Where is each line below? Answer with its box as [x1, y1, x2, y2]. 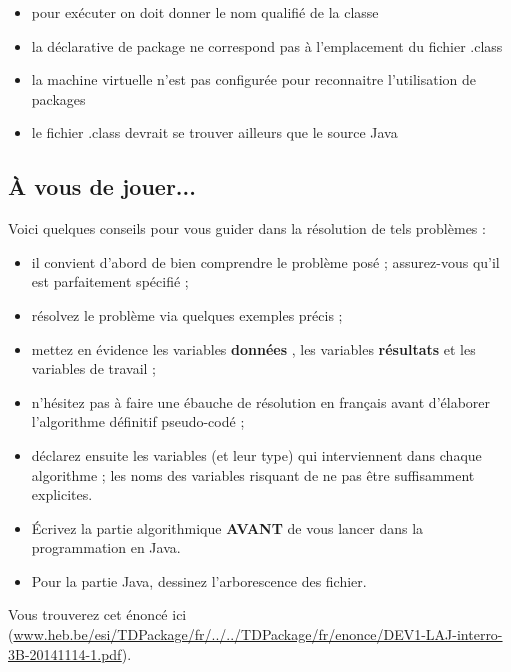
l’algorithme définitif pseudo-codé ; [31, 411, 245, 432]
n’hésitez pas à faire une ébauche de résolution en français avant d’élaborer [31, 391, 491, 412]
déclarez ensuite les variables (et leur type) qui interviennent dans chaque [31, 444, 482, 465]
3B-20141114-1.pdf [8, 643, 122, 664]
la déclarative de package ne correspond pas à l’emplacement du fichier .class [31, 35, 503, 56]
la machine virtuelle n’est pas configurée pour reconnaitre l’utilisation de [31, 69, 476, 90]
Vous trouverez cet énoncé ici [8, 604, 187, 625]
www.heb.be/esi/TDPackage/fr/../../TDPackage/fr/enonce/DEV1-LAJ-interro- [13, 624, 503, 645]
